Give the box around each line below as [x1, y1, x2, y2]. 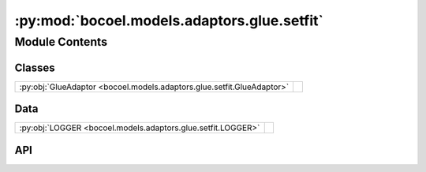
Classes [14, 61, 55, 74]
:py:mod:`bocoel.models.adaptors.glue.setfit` [14, 12, 323, 29]
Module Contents [14, 35, 108, 49]
